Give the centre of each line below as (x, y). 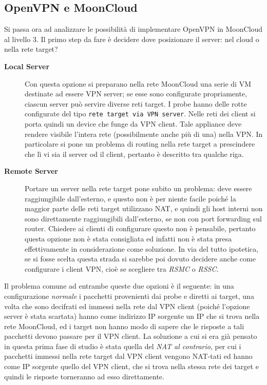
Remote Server (31, 171)
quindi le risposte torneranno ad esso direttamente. (84, 376)
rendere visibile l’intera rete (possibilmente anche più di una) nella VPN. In (144, 134)
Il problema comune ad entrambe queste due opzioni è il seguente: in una (119, 286)
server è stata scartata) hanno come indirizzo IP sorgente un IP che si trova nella (132, 316)
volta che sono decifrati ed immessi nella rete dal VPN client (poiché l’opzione (127, 306)
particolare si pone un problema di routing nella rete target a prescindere (140, 144)
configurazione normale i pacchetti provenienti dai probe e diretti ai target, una (129, 296)
